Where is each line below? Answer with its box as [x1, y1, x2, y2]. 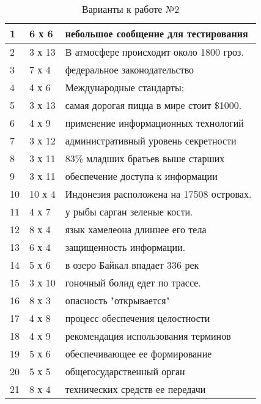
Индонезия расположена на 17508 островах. [65, 187, 252, 201]
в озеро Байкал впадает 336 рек [65, 258, 199, 272]
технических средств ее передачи [65, 382, 206, 396]
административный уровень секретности [65, 133, 237, 148]
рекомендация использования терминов [65, 329, 231, 343]
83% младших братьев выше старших [65, 151, 225, 165]
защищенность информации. [65, 240, 186, 254]
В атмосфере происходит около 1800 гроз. [65, 45, 244, 59]
